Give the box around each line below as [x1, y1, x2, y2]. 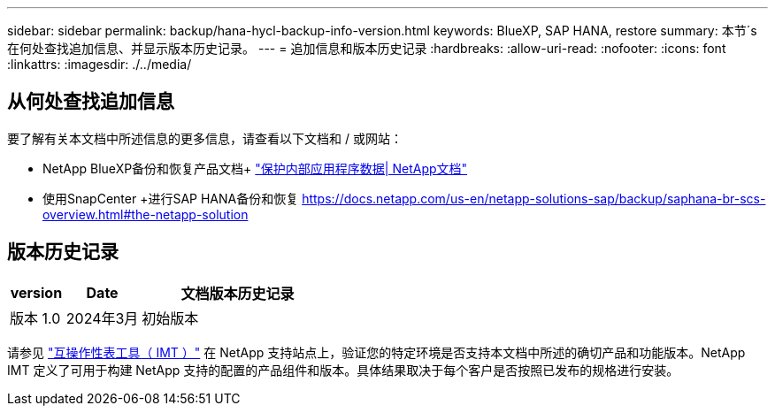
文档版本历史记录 [180, 284, 295, 302]
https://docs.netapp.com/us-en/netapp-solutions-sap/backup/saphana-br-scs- [302, 190, 766, 206]
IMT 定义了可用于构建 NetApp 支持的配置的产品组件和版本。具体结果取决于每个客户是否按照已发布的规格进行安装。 [7, 362, 679, 378]
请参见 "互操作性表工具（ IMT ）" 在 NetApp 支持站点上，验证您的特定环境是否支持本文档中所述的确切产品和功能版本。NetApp [7, 344, 746, 360]
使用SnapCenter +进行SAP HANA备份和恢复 [42, 190, 299, 206]
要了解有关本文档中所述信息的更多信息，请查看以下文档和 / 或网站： [7, 130, 403, 146]
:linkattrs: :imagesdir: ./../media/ [7, 57, 192, 72]
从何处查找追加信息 [7, 90, 174, 113]
